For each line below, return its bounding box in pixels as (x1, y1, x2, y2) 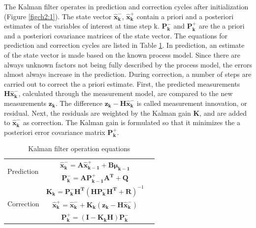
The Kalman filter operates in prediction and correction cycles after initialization (4, 1, 249, 11)
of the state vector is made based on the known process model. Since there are (4, 49, 240, 60)
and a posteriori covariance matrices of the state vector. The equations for (4, 30, 227, 40)
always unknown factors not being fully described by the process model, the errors (4, 59, 252, 69)
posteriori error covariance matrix (4, 127, 105, 137)
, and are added (199, 107, 247, 118)
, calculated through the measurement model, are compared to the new (18, 88, 233, 98)
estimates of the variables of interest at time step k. (4, 21, 160, 31)
